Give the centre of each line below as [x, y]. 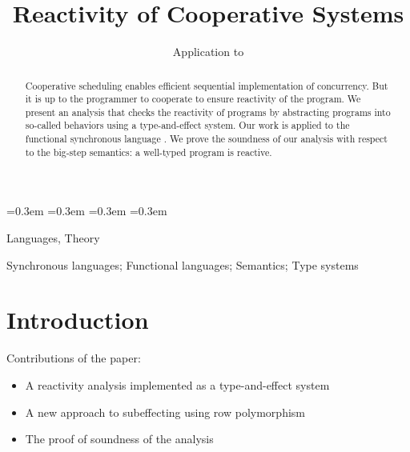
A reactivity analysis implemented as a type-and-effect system [177, 384]
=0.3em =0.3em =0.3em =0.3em [87, 211]
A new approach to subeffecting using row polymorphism [165, 412]
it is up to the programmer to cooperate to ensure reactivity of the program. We [193, 99]
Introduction [78, 320]
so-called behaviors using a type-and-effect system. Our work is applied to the [187, 125]
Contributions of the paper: [74, 358]
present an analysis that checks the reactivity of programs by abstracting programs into [208, 112]
